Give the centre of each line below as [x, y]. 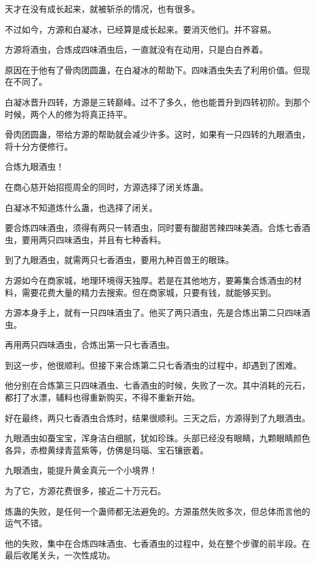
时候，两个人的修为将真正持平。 [68, 114]
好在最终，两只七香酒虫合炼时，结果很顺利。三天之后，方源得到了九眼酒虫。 [157, 417]
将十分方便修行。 [39, 146]
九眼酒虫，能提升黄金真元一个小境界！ [81, 470]
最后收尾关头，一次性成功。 [60, 555]
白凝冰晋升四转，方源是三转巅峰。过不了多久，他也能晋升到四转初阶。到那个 [157, 102]
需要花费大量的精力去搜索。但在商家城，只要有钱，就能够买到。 [149, 292]
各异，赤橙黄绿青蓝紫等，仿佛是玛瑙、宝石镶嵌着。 [107, 450]
